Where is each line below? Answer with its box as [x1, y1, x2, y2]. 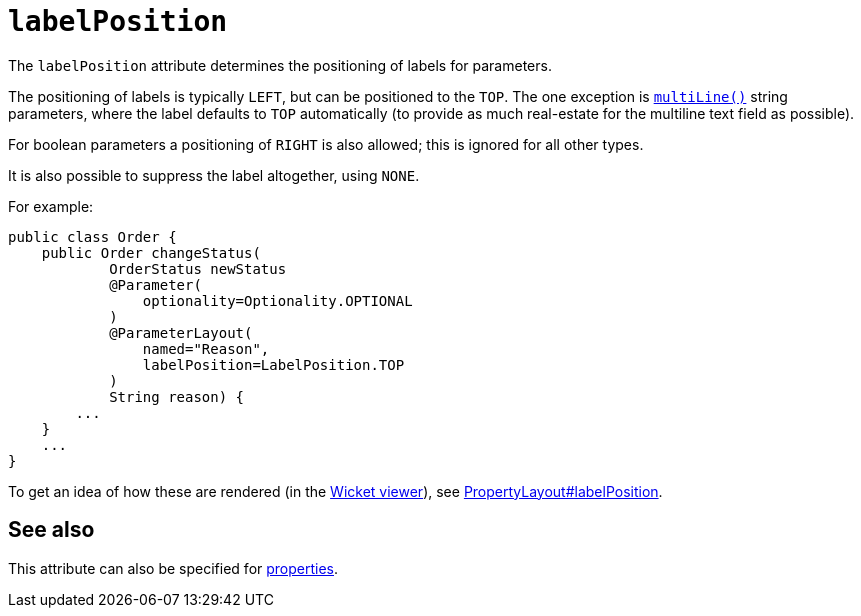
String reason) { [109, 388, 245, 405]
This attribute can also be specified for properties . [8, 559, 339, 577]
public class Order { [8, 228, 177, 245]
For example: [8, 197, 94, 215]
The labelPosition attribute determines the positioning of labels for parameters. [8, 56, 552, 74]
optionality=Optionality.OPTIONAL [142, 292, 413, 309]
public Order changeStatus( [41, 244, 261, 261]
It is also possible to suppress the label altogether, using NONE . [8, 166, 420, 184]
